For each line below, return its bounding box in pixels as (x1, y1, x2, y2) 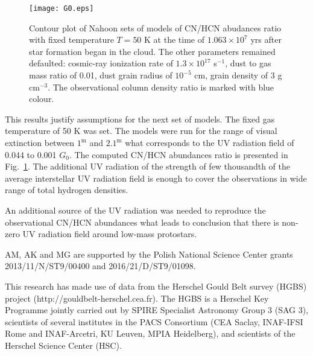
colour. (29, 92, 54, 105)
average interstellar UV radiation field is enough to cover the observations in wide (5, 171, 307, 184)
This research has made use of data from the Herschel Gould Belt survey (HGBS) (5, 279, 307, 292)
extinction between (5, 136, 75, 148)
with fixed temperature (29, 33, 114, 46)
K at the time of (144, 33, 204, 46)
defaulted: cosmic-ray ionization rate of (29, 57, 173, 69)
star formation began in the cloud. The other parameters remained (29, 45, 276, 57)
